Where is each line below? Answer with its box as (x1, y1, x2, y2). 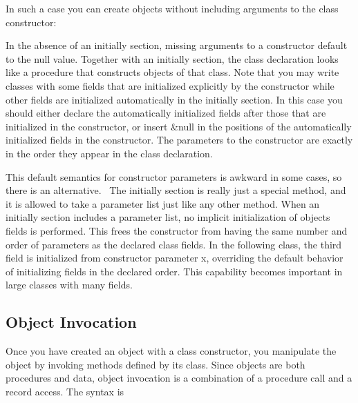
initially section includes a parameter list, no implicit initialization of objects (6, 210, 330, 224)
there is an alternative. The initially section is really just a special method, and (6, 183, 346, 197)
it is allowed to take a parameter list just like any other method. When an (6, 196, 320, 210)
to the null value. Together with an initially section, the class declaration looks (6, 51, 339, 66)
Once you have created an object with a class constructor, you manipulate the (6, 344, 337, 358)
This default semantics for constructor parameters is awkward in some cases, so (6, 169, 342, 184)
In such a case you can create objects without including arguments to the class (6, 1, 339, 15)
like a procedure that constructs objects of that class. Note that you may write (6, 65, 339, 79)
